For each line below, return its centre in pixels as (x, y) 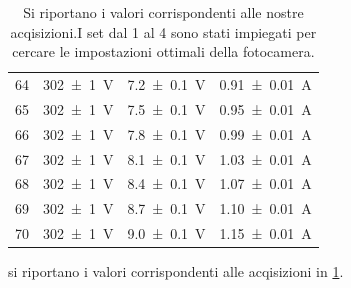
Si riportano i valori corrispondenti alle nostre (163, 12)
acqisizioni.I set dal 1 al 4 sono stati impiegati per (163, 31)
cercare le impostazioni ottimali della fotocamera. (163, 51)
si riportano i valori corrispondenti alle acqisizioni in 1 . (176, 271)
